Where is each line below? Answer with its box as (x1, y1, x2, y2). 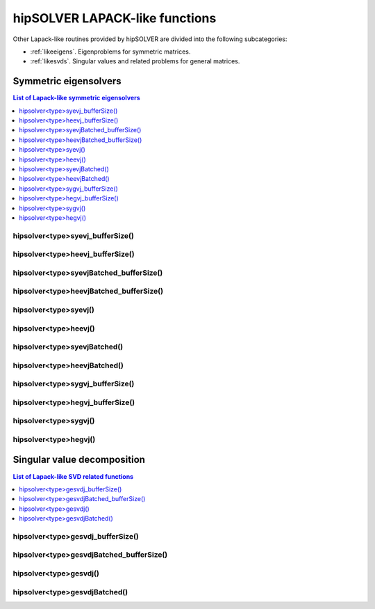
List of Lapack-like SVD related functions (12, 472, 134, 480)
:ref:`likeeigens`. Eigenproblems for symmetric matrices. (30, 47, 191, 56)
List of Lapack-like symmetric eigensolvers (12, 94, 140, 102)
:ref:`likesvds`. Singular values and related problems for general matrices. (30, 57, 240, 65)
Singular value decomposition (12, 454, 146, 466)
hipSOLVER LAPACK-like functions (12, 10, 217, 26)
